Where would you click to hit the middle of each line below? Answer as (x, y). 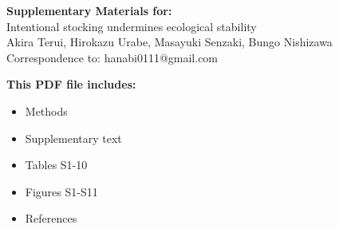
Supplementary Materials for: (89, 10)
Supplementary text (73, 138)
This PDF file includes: (71, 84)
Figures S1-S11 (61, 191)
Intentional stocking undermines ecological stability (132, 26)
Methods (46, 111)
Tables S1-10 (56, 165)
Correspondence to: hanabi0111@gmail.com (112, 57)
